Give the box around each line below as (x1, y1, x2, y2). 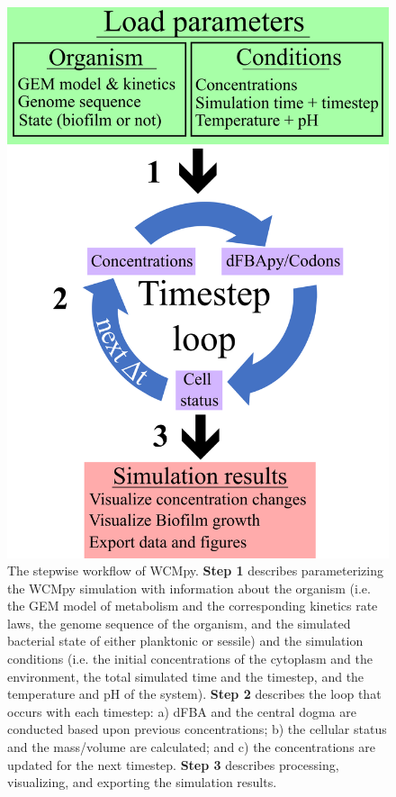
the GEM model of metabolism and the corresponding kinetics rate (7, 596, 378, 615)
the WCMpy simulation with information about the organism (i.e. (7, 578, 371, 597)
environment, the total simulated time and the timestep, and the (7, 666, 364, 685)
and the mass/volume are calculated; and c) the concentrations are (7, 738, 376, 756)
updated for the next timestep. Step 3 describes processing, (7, 755, 339, 774)
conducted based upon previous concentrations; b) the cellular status (7, 720, 387, 738)
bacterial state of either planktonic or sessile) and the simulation (7, 631, 364, 650)
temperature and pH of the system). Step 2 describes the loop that (7, 684, 382, 703)
